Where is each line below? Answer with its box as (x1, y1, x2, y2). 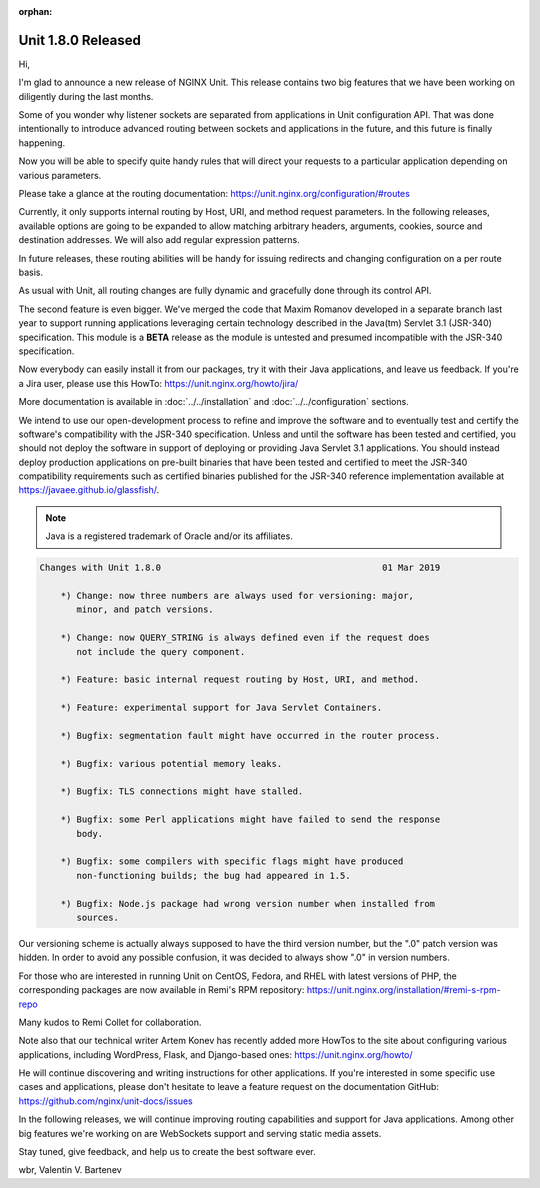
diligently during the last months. (18, 90, 154, 102)
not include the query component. (76, 646, 246, 657)
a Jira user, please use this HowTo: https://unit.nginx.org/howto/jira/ (18, 377, 299, 389)
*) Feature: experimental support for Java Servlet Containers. (60, 702, 383, 714)
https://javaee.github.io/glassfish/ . (18, 484, 160, 496)
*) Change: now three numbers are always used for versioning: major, (60, 590, 415, 601)
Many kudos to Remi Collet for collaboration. (18, 1016, 202, 1028)
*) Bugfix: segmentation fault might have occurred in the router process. (60, 730, 441, 741)
